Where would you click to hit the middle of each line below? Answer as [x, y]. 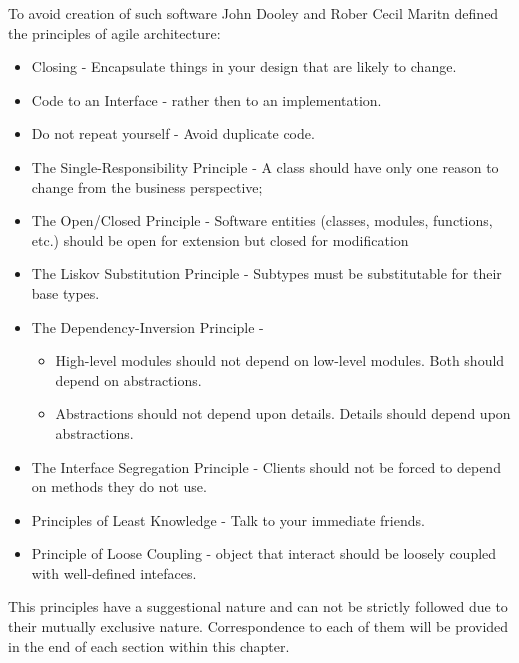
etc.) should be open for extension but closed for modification [220, 239]
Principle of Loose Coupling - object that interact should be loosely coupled [264, 553]
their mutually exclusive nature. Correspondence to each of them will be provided [258, 626]
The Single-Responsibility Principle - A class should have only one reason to [265, 166]
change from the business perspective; [147, 186]
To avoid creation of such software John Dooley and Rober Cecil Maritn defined [253, 13]
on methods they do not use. [119, 486]
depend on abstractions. [128, 379]
